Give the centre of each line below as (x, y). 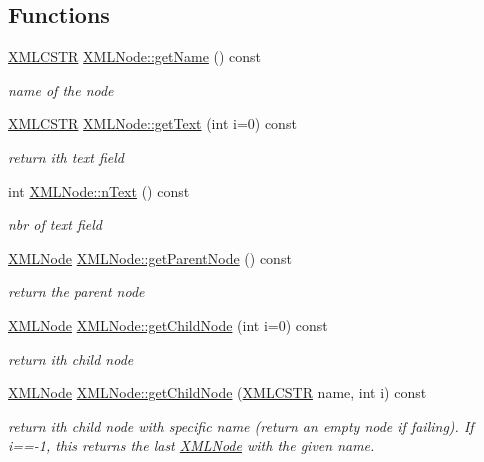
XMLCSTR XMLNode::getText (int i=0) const (152, 123)
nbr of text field (55, 224)
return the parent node (76, 291)
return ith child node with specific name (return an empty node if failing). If (241, 425)
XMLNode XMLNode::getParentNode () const (150, 257)
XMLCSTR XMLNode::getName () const (135, 56)
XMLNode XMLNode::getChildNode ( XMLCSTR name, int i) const (217, 392)
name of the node (61, 89)
